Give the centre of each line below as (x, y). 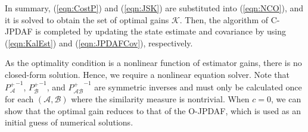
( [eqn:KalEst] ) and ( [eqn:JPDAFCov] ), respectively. (99, 43)
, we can (286, 99)
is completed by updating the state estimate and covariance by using (161, 31)
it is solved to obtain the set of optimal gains (87, 19)
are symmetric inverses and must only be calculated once (198, 87)
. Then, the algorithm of (224, 19)
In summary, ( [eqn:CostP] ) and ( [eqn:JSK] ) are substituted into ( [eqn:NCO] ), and (154, 8)
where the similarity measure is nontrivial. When (160, 99)
